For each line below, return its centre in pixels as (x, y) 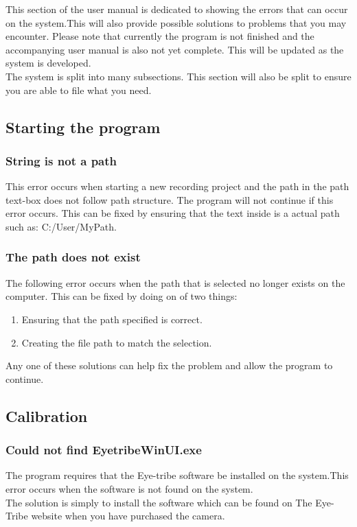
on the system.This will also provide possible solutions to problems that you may (176, 22)
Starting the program (83, 127)
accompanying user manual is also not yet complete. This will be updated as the (175, 49)
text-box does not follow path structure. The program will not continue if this (170, 199)
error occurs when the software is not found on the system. (129, 488)
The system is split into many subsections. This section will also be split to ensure (178, 76)
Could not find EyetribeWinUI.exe (104, 450)
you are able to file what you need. (79, 90)
